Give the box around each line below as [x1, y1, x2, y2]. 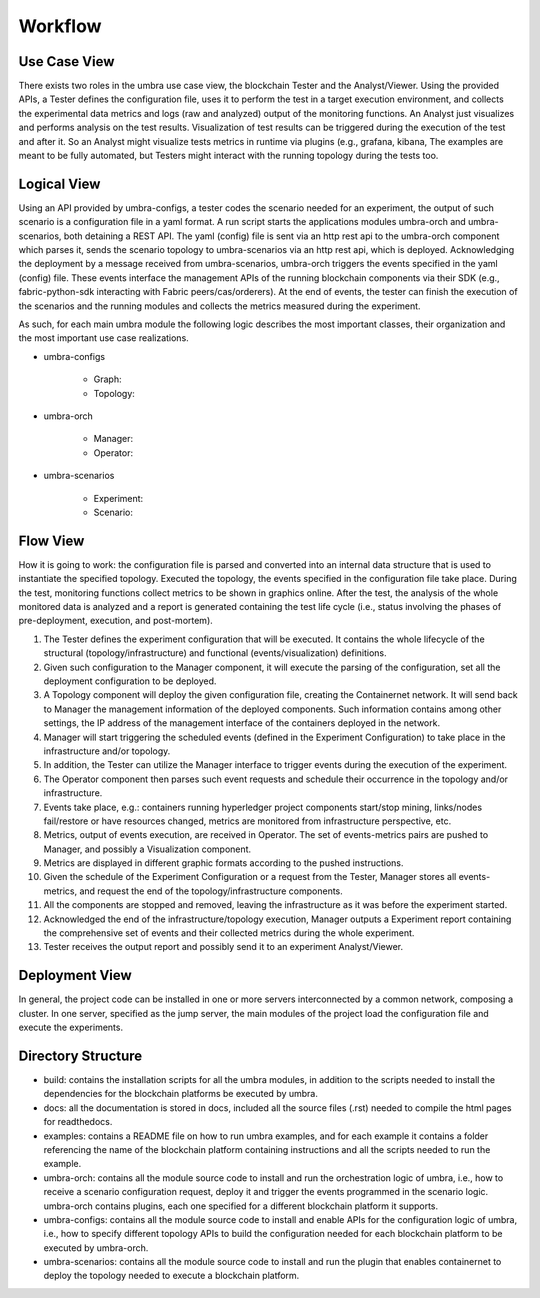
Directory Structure [18, 1047, 143, 1064]
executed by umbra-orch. [43, 1241, 149, 1254]
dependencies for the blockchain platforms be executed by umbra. [43, 1088, 319, 1100]
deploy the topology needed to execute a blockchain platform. [43, 1270, 300, 1282]
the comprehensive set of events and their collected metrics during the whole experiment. [43, 927, 415, 939]
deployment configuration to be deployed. [43, 675, 217, 687]
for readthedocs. [43, 1116, 113, 1128]
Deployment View [18, 967, 132, 984]
